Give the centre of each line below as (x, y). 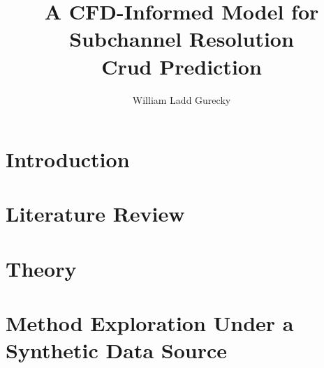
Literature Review (95, 214)
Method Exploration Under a (150, 323)
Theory (41, 268)
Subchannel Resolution (182, 39)
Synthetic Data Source (116, 350)
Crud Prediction (182, 66)
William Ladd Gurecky (182, 99)
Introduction (68, 159)
